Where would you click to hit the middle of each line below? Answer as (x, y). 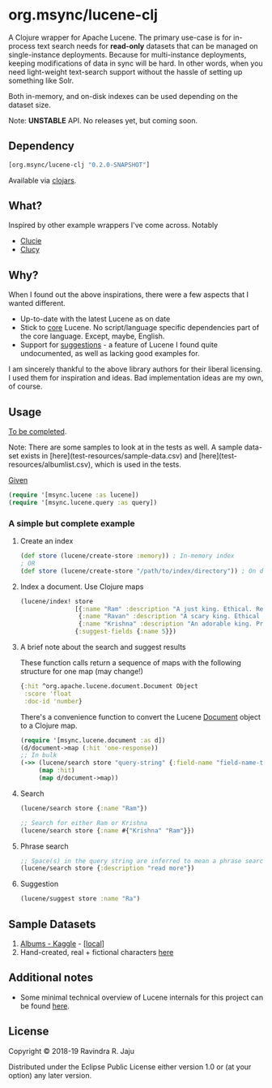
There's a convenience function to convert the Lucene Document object (140, 716)
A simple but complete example (72, 523)
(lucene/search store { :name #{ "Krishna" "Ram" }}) (107, 830)
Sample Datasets (52, 924)
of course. (25, 386)
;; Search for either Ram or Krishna (84, 823)
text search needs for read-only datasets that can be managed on (147, 45)
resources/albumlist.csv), (51, 465)
